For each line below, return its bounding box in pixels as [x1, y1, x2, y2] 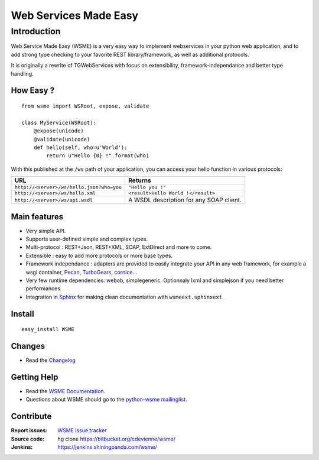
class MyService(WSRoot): [21, 119, 97, 126]
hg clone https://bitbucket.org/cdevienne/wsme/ [57, 435, 176, 442]
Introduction [11, 26, 61, 37]
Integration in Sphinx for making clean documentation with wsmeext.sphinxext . [25, 293, 224, 300]
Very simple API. [25, 227, 66, 234]
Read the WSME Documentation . [25, 387, 106, 394]
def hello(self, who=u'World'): [33, 144, 128, 151]
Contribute [11, 412, 52, 422]
